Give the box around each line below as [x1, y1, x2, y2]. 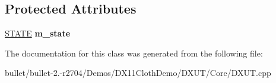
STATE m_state [5, 27, 71, 39]
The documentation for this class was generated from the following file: [5, 47, 263, 59]
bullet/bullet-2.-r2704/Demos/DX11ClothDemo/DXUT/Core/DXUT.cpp [5, 67, 271, 79]
